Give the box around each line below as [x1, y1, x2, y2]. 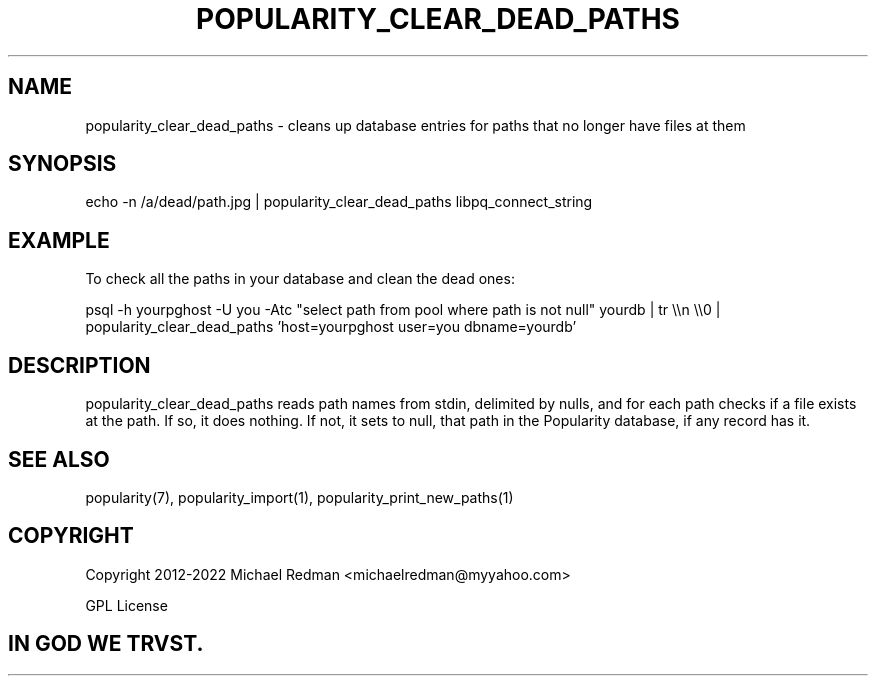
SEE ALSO [8, 446, 110, 472]
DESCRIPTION [8, 352, 151, 378]
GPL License [85, 596, 168, 614]
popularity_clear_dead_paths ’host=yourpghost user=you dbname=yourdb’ [85, 318, 577, 336]
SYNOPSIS [8, 151, 117, 177]
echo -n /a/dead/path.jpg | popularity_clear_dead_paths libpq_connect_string [85, 193, 593, 211]
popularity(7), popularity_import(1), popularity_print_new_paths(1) [85, 488, 514, 506]
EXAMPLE [8, 227, 110, 253]
